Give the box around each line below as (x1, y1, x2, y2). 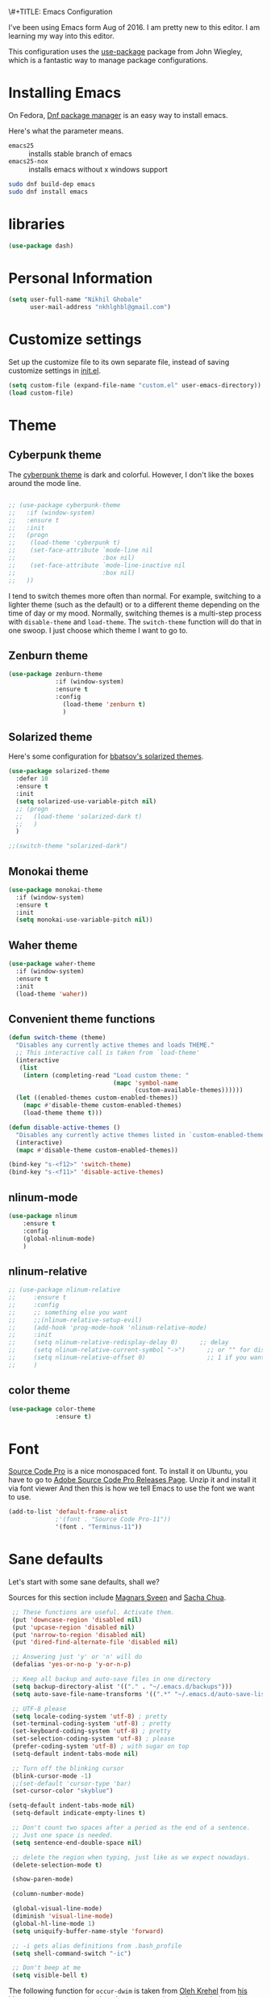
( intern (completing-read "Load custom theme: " (23, 1071, 190, 1079)
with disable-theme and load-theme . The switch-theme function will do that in (8, 616, 262, 626)
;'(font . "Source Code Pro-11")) (55, 1516, 172, 1524)
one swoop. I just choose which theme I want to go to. (8, 625, 188, 635)
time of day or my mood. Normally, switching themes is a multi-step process (8, 608, 262, 618)
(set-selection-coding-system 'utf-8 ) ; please (11, 1735, 175, 1743)
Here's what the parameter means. (8, 125, 124, 136)
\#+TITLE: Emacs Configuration (8, 7, 113, 16)
